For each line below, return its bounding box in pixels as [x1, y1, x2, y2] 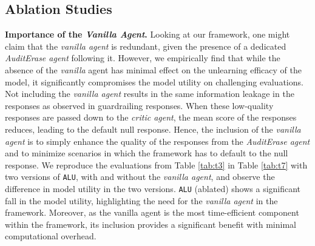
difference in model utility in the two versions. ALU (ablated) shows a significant [5, 182, 301, 194]
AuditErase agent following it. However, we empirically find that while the [5, 52, 280, 64]
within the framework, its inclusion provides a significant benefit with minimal [5, 218, 296, 230]
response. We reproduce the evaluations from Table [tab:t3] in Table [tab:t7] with [5, 158, 308, 171]
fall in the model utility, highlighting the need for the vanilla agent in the [5, 194, 278, 207]
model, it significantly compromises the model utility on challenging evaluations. [5, 75, 303, 88]
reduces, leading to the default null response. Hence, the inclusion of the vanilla [5, 122, 301, 135]
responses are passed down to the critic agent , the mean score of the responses [5, 111, 297, 124]
